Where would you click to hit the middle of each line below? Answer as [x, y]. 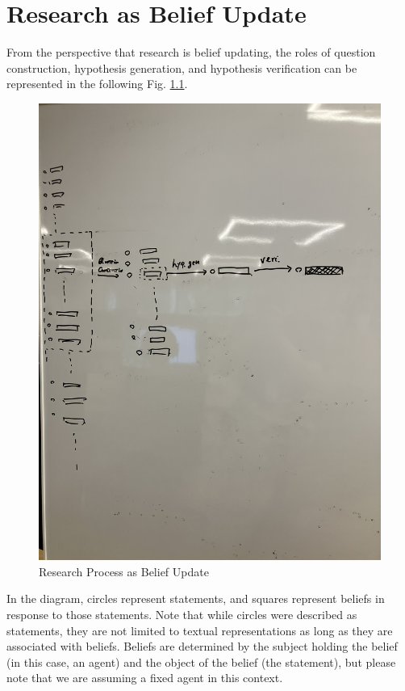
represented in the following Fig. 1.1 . [97, 84]
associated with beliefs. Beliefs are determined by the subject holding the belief [202, 646]
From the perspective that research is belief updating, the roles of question [191, 52]
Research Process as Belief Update [124, 571]
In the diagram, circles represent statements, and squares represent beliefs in [196, 598]
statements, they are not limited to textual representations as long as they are [200, 630]
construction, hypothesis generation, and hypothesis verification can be [182, 67]
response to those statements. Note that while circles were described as [182, 615]
